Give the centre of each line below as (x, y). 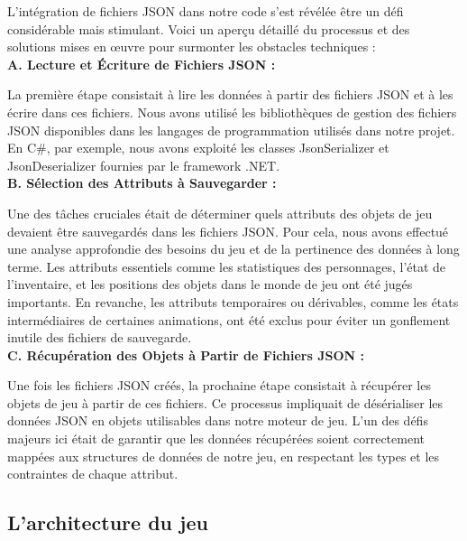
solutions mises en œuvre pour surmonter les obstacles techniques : (192, 47)
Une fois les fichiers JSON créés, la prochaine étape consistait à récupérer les (219, 385)
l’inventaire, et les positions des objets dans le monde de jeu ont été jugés (210, 284)
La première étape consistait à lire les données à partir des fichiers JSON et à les (230, 94)
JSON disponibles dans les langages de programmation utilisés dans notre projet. (231, 130)
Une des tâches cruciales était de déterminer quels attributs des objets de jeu (220, 213)
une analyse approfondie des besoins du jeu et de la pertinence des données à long (233, 249)
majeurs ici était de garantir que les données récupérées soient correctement (216, 438)
